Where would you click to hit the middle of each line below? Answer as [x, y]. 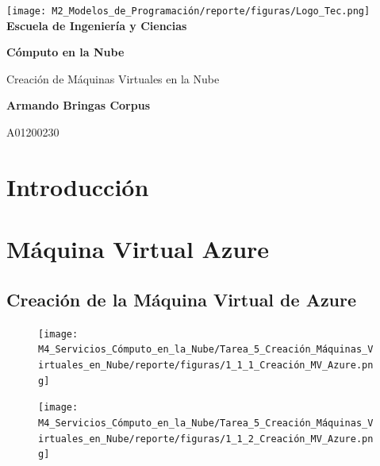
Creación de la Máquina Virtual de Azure [182, 299]
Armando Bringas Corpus [79, 105]
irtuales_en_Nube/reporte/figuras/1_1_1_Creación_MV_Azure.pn [206, 365]
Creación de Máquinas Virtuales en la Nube [113, 78]
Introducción [78, 186]
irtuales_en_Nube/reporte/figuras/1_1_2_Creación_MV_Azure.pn [206, 439]
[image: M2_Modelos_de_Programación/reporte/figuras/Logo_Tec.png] [188, 11]
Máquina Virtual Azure [138, 249]
